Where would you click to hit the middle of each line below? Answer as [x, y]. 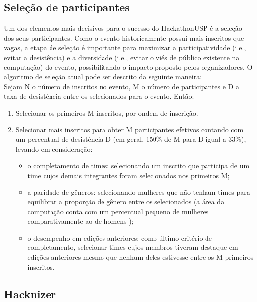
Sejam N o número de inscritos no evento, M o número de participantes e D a [122, 86]
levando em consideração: [54, 149]
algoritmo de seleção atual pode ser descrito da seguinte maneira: [103, 77]
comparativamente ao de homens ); [80, 221]
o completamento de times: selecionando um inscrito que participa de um [138, 165]
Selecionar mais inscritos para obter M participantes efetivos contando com [129, 129]
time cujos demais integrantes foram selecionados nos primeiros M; [128, 175]
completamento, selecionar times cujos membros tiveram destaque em [133, 247]
